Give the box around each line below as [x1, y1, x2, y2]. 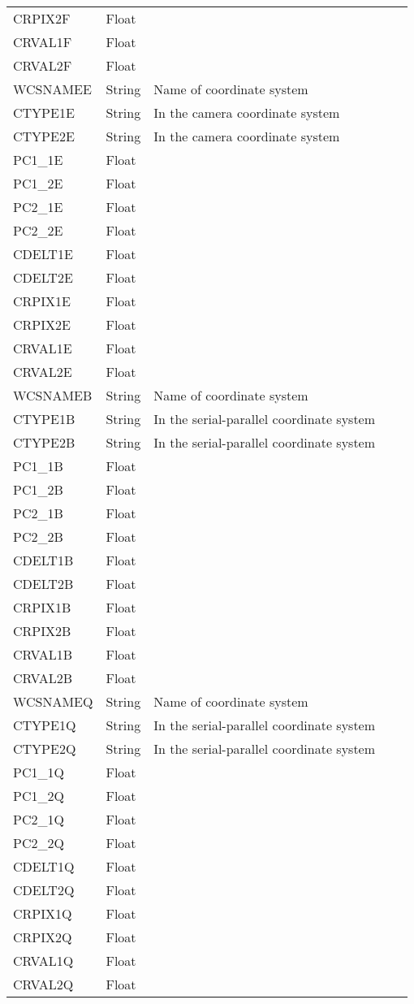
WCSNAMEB [13, 386, 93, 405]
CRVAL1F [13, 32, 72, 51]
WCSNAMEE [13, 80, 92, 98]
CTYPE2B [13, 433, 75, 452]
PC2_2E [13, 221, 63, 240]
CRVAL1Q [13, 951, 74, 970]
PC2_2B [13, 527, 63, 546]
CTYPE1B [13, 409, 75, 428]
